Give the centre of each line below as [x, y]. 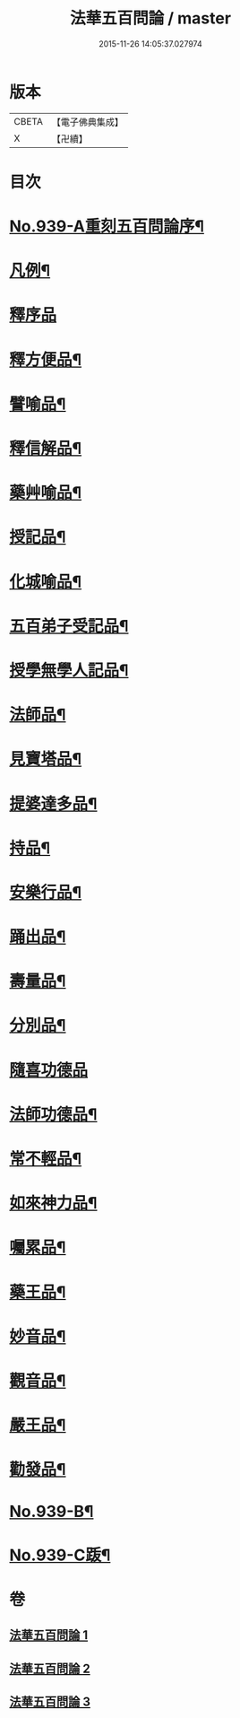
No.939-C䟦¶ [60, 1555]
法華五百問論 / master [150, 18]
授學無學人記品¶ [69, 670]
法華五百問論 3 [50, 1702]
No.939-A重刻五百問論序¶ [107, 227]
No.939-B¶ [51, 1511]
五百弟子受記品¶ [69, 626]
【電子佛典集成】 [87, 122]
